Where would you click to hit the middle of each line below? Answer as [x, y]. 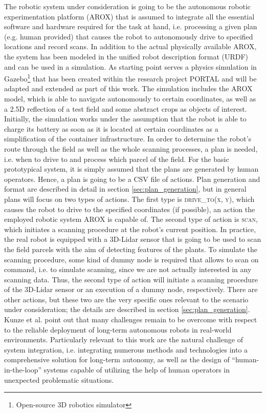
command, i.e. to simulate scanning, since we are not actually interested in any [128, 269]
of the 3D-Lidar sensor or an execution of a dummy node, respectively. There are [131, 289]
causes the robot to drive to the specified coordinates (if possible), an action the [130, 209]
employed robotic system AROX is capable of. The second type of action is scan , [131, 219]
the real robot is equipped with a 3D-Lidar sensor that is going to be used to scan [133, 239]
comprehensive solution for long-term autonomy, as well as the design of [117, 359]
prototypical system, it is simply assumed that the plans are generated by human [131, 169]
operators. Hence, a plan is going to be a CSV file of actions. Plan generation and [132, 179]
